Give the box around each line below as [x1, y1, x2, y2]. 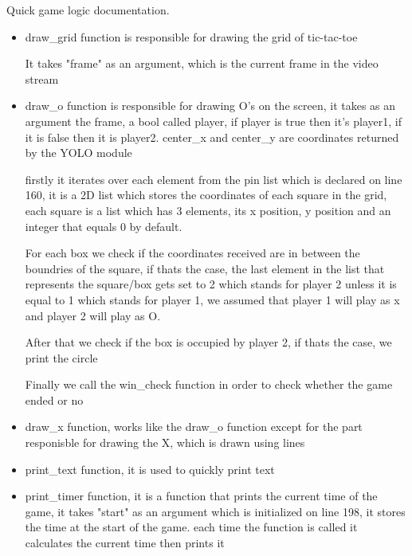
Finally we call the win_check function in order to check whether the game [25, 376, 393, 393]
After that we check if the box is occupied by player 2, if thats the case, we [25, 334, 392, 350]
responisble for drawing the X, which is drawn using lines [25, 434, 305, 451]
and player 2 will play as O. [25, 307, 161, 323]
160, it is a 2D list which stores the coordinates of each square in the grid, [25, 186, 387, 203]
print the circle [25, 349, 98, 366]
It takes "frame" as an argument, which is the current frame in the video [25, 55, 379, 72]
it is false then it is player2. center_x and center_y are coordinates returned [25, 128, 399, 145]
